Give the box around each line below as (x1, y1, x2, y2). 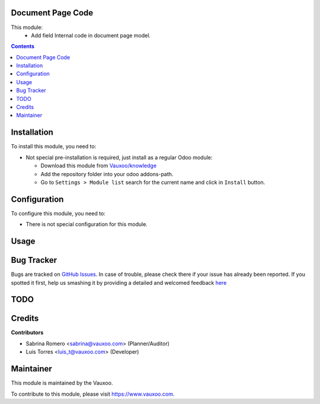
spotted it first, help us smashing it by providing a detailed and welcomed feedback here (11, 279, 227, 286)
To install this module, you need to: (11, 143, 97, 150)
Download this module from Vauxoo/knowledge (40, 162, 157, 169)
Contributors (11, 329, 44, 336)
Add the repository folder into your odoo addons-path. (40, 170, 174, 177)
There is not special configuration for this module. (25, 221, 148, 228)
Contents (11, 43, 35, 50)
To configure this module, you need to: (11, 209, 106, 217)
